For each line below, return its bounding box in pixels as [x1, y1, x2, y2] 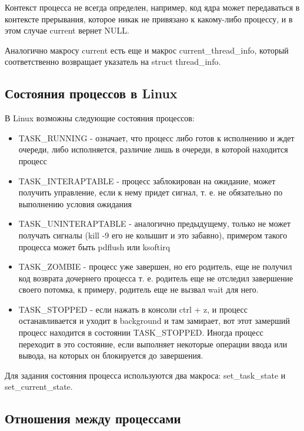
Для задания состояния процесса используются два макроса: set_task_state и [5, 369, 286, 381]
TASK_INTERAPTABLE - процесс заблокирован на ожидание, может [18, 174, 276, 187]
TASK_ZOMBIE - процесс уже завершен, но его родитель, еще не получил [18, 260, 292, 273]
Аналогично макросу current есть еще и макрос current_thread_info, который [5, 44, 289, 56]
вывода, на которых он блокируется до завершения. [18, 349, 203, 362]
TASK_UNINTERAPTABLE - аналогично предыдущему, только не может [18, 217, 291, 230]
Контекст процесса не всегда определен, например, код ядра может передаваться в [5, 1, 300, 13]
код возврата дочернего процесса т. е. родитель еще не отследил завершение [18, 271, 293, 284]
